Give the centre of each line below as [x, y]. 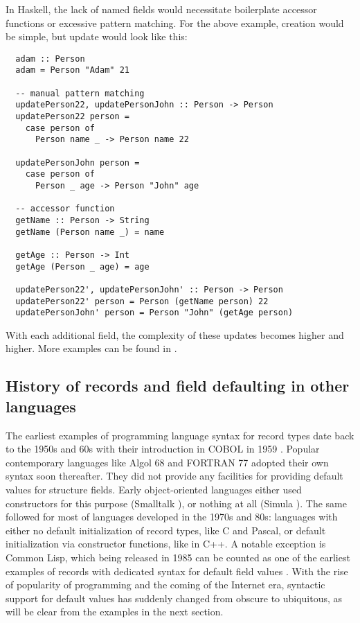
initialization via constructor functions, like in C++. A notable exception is [166, 544]
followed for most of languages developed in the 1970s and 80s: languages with [172, 517]
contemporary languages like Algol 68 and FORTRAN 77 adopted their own [167, 462]
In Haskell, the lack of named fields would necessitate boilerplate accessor [161, 9]
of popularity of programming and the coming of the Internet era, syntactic [165, 585]
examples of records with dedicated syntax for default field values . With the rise [177, 571]
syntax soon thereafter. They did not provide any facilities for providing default [174, 476]
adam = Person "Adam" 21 [72, 70]
